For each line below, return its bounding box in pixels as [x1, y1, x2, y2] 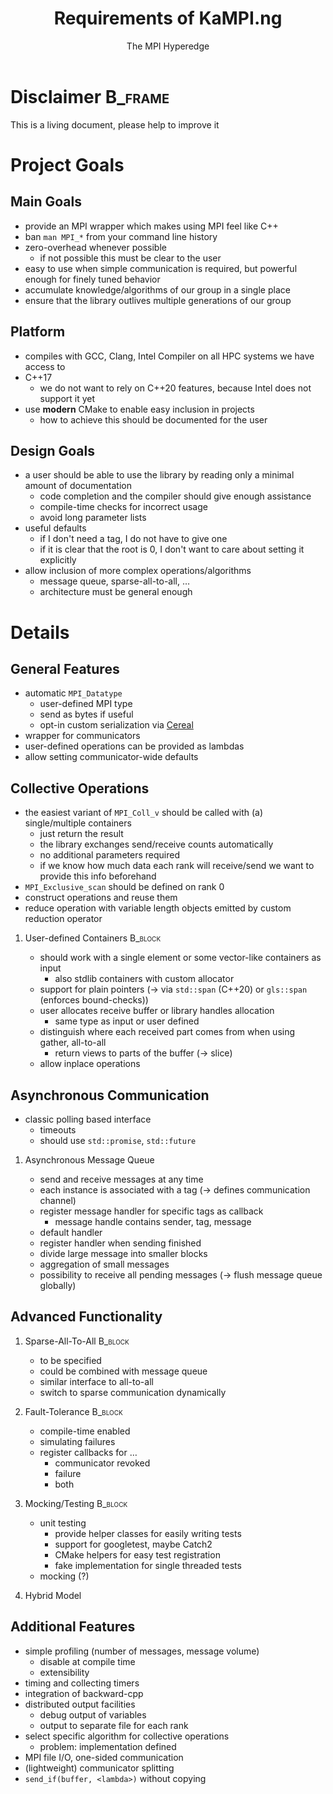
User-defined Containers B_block [24, 932, 162, 944]
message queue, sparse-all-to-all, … [39, 575, 191, 587]
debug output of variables [39, 1708, 147, 1721]
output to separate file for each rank [39, 1719, 189, 1731]
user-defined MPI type [39, 698, 133, 710]
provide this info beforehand [39, 870, 157, 882]
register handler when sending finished [39, 1237, 202, 1249]
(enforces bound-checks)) [39, 994, 149, 1006]
